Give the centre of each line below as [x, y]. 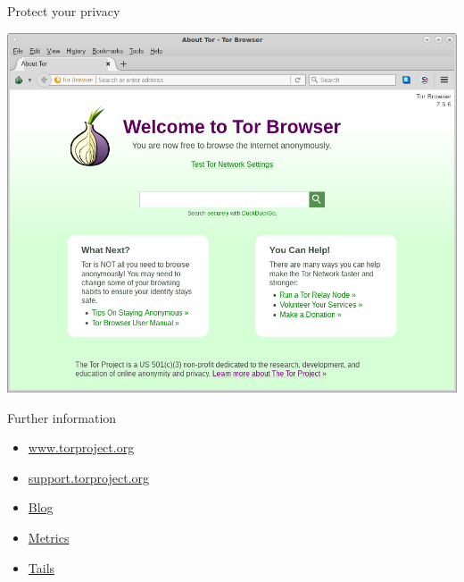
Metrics [49, 537]
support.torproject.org [89, 477]
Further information [62, 417]
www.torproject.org [81, 447]
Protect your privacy [64, 11]
